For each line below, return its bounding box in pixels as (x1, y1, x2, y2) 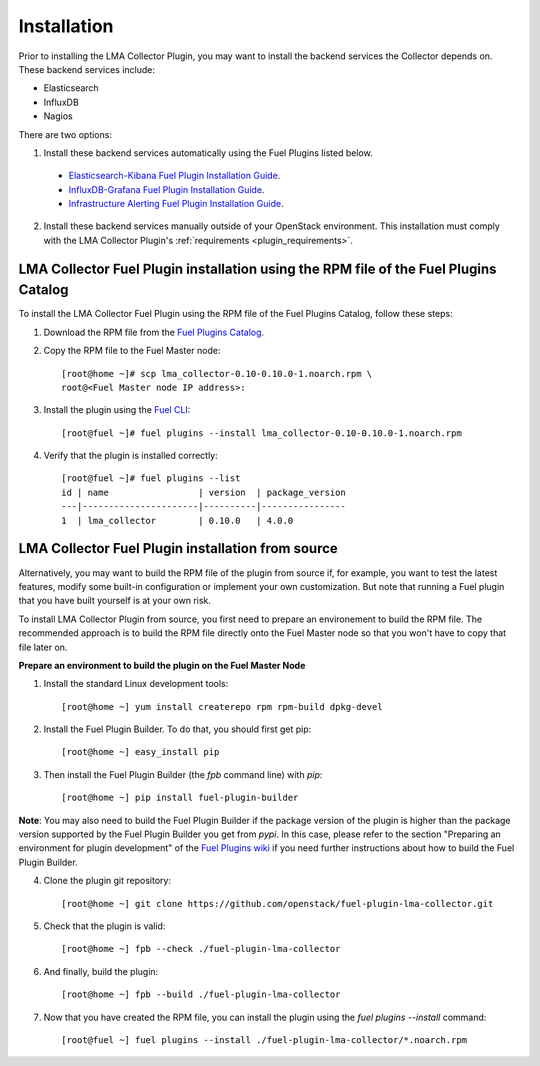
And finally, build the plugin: (43, 965, 159, 977)
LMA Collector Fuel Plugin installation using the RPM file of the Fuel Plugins (18, 260, 497, 277)
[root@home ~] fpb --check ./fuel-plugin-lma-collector (61, 943, 341, 955)
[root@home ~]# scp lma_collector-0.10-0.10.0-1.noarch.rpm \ (61, 368, 373, 379)
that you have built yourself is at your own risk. (18, 595, 212, 607)
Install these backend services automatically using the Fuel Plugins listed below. (43, 146, 374, 159)
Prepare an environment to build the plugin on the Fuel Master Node (18, 659, 306, 671)
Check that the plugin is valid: (43, 920, 166, 932)
